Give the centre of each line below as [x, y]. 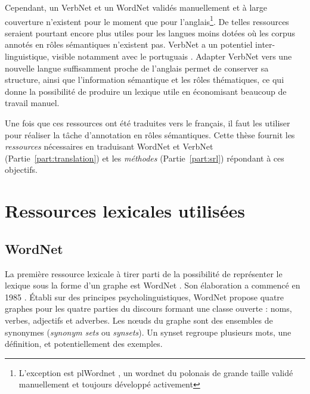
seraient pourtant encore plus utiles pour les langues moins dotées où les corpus [150, 32]
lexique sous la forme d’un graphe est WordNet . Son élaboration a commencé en [153, 285]
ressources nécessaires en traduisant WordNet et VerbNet [109, 146]
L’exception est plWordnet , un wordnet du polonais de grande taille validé [156, 372]
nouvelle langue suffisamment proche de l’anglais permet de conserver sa [137, 68]
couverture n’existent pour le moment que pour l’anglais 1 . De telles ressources [147, 20]
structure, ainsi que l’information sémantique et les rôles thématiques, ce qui [145, 80]
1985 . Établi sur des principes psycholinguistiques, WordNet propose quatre [145, 297]
